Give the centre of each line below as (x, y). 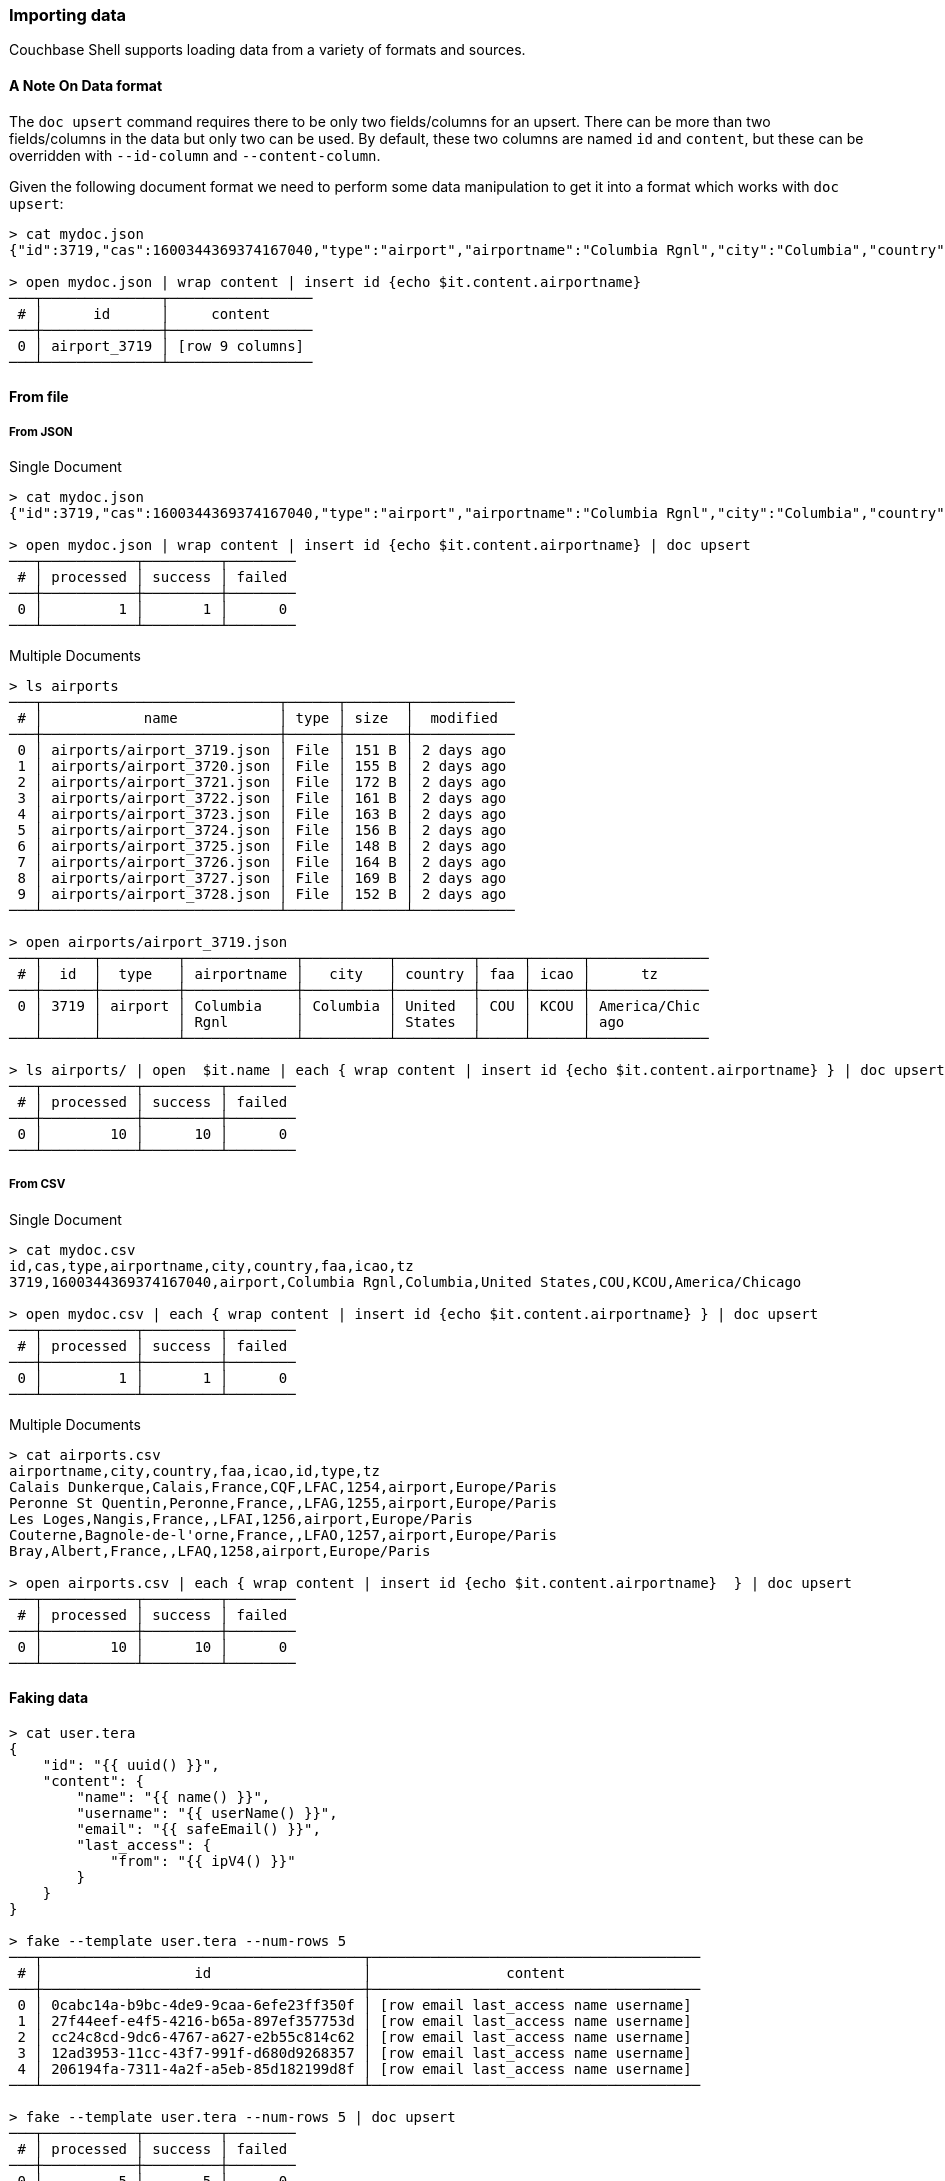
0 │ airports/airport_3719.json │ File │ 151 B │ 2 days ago (262, 749)
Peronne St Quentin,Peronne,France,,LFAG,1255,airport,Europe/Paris (283, 1502)
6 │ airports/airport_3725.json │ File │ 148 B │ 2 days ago (262, 845)
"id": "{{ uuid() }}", (131, 1764)
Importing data (68, 15)
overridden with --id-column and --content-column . (195, 155)
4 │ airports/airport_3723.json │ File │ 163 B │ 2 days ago (262, 813)
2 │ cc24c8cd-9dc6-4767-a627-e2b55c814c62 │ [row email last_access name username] (354, 2036)
